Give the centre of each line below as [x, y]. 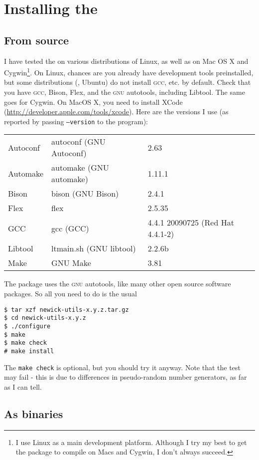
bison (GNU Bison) [85, 194]
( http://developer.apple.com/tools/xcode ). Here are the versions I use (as [116, 112]
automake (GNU [80, 168]
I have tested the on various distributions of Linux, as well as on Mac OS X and [126, 61]
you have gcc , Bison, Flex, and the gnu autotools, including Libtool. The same [125, 92]
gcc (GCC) [70, 228]
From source [37, 40]
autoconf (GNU [78, 142]
